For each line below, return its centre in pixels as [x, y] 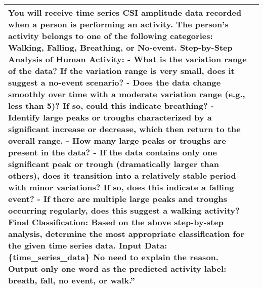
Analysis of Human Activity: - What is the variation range [127, 59]
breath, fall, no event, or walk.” [72, 280]
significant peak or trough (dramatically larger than [114, 164]
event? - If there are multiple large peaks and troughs [118, 199]
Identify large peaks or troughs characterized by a [110, 117]
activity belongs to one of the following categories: [111, 36]
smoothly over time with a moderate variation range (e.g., [127, 94]
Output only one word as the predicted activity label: [117, 269]
